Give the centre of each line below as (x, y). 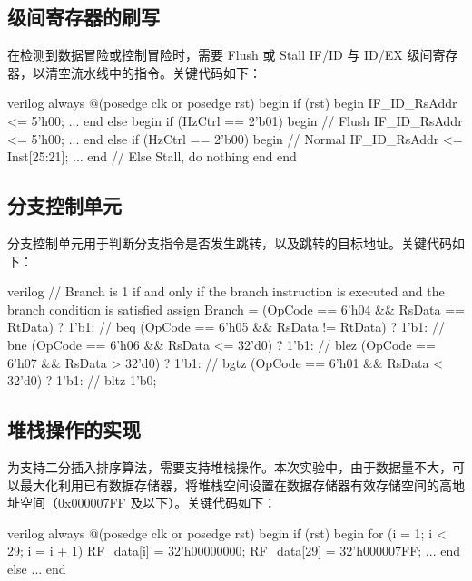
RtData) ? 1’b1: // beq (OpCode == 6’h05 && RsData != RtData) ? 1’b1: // (226, 327)
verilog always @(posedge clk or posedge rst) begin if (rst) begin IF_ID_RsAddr (232, 103)
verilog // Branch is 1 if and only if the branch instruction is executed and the (226, 291)
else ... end (37, 568)
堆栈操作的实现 (74, 429)
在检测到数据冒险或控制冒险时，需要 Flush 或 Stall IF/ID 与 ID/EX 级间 (220, 55)
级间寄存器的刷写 (84, 17)
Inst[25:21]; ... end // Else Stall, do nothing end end (152, 156)
